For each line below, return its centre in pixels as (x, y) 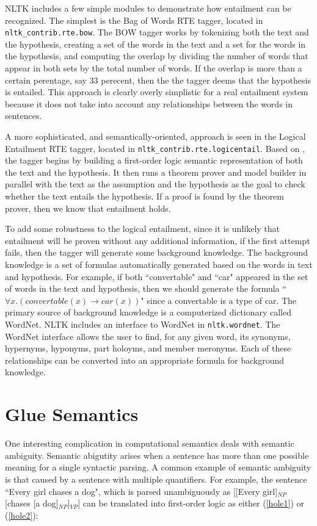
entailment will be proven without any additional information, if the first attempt (158, 240)
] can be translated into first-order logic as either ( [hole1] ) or (191, 503)
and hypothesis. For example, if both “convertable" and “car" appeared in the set (157, 276)
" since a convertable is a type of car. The (219, 300)
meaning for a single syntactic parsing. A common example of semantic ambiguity (158, 467)
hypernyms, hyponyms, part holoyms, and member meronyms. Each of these (148, 348)
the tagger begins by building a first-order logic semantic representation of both (154, 160)
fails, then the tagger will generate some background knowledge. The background (157, 252)
